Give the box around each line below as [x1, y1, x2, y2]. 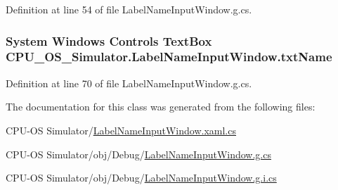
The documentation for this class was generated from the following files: [6, 99, 316, 114]
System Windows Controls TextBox [6, 32, 212, 49]
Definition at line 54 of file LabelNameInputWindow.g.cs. [6, 2, 252, 16]
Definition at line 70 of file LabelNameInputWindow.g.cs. [6, 75, 252, 90]
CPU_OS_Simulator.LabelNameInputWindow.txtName [6, 48, 332, 65]
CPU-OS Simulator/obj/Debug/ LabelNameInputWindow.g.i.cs [6, 170, 277, 185]
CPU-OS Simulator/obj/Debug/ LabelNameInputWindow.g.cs [6, 146, 271, 161]
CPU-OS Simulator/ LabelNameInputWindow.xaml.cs [6, 122, 236, 137]
